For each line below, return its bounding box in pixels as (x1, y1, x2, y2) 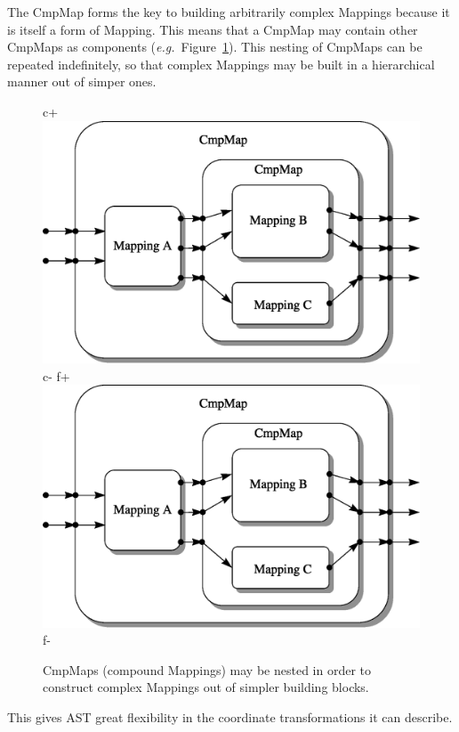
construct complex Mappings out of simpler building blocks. (43, 678, 369, 696)
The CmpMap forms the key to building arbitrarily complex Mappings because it (7, 3, 450, 20)
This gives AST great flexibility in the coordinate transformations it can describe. (7, 708, 453, 727)
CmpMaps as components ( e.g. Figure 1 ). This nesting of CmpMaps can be (7, 37, 423, 56)
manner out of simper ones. (7, 72, 157, 91)
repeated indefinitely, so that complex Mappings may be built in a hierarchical (7, 54, 435, 73)
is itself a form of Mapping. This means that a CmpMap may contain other (7, 20, 418, 38)
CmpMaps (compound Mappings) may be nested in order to (43, 660, 371, 679)
